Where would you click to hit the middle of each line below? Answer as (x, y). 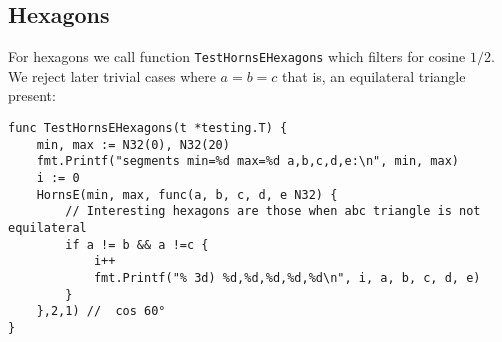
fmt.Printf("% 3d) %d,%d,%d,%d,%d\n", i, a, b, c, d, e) (287, 277)
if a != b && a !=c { (137, 244)
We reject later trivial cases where (112, 75)
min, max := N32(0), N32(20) (133, 144)
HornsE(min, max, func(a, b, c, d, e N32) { (187, 194)
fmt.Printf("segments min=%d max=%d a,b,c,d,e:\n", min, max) (248, 161)
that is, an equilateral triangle (374, 75)
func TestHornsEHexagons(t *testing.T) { (148, 128)
